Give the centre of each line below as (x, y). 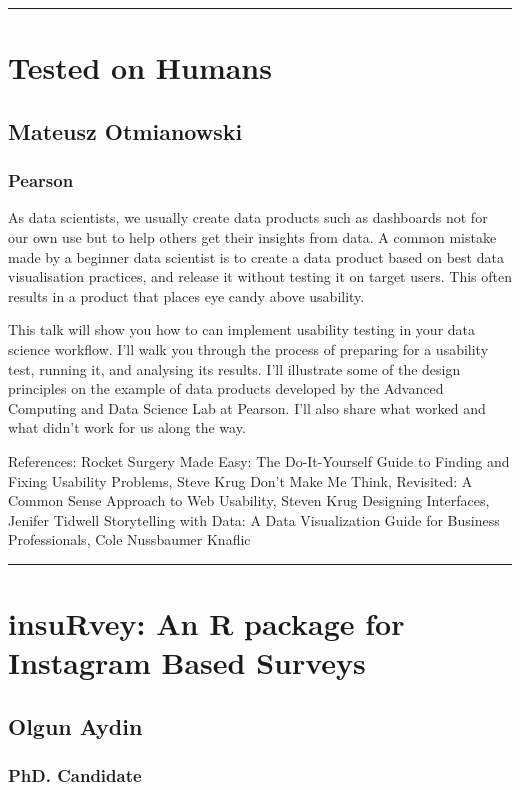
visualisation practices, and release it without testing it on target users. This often (260, 276)
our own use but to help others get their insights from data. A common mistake (252, 236)
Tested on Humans (140, 67)
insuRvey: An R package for (206, 623)
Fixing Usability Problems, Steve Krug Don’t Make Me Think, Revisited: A (240, 480)
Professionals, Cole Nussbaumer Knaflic (129, 539)
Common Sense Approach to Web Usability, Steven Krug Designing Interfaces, (249, 500)
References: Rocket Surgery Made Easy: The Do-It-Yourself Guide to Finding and (259, 460)
